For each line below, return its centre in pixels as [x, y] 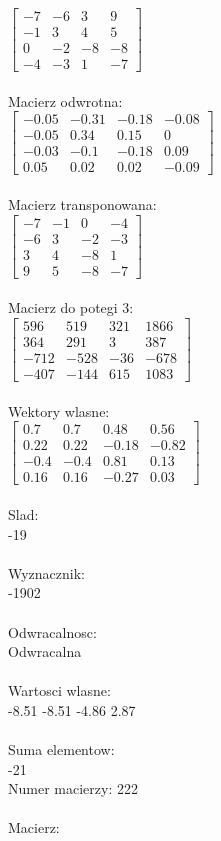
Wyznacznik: [47, 572]
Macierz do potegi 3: [71, 307]
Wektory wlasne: [59, 410]
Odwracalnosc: [52, 631]
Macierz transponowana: [82, 204]
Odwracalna [45, 651]
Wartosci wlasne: [59, 690]
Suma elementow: [61, 749]
